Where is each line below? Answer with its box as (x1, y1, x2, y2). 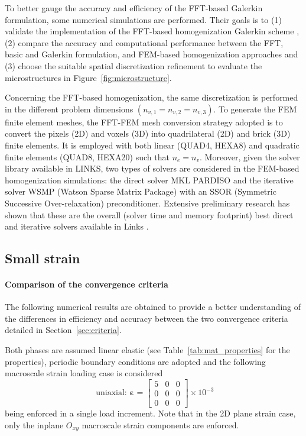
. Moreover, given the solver (200, 150, 300, 163)
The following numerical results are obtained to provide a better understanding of (5, 301, 301, 313)
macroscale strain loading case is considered (5, 367, 163, 379)
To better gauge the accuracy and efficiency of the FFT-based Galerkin (5, 2, 263, 14)
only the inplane (5, 418, 64, 431)
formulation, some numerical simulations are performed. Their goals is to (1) (5, 13, 282, 25)
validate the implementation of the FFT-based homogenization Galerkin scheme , (5, 25, 300, 37)
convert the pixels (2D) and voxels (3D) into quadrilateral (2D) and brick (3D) (5, 127, 291, 140)
